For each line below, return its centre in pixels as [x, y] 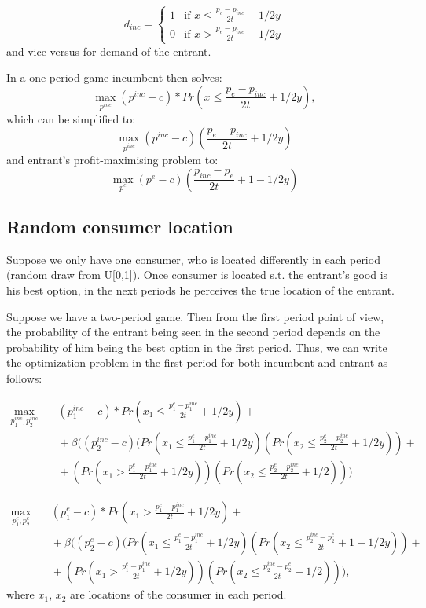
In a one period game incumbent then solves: [114, 77]
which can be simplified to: [71, 118]
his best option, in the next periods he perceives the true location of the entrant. [200, 290]
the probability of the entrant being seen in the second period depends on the [193, 332]
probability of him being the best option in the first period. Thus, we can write [197, 347]
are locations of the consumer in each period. [178, 594]
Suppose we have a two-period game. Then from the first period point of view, [195, 316]
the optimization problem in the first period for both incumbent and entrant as [197, 363]
